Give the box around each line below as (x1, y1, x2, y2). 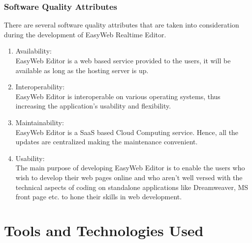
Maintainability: (15, 117, 64, 127)
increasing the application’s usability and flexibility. (15, 101, 171, 111)
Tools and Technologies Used (4, 220, 204, 240)
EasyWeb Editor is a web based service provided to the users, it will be (15, 55, 231, 65)
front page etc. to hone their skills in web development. (15, 191, 182, 202)
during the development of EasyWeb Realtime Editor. (4, 29, 166, 39)
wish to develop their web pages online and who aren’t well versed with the (15, 172, 243, 182)
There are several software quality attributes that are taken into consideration (4, 20, 239, 30)
